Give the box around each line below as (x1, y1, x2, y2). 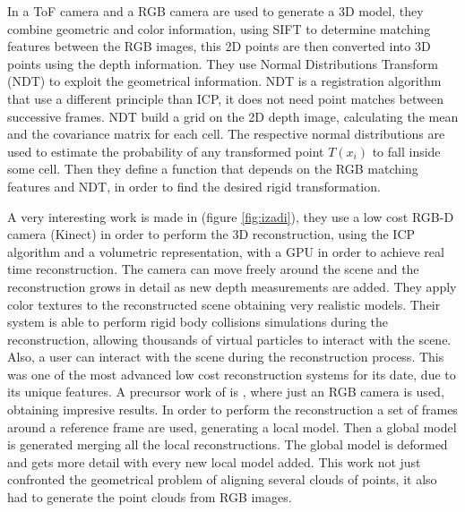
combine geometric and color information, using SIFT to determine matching (7, 19, 431, 38)
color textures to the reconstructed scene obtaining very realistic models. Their (7, 294, 441, 313)
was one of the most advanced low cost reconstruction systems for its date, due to (7, 364, 456, 383)
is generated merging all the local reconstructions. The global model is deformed (7, 435, 448, 454)
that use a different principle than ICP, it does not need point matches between (7, 89, 443, 107)
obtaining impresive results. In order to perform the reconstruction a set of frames (7, 400, 458, 419)
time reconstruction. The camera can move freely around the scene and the (7, 260, 419, 278)
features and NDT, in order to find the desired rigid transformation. (7, 176, 381, 195)
